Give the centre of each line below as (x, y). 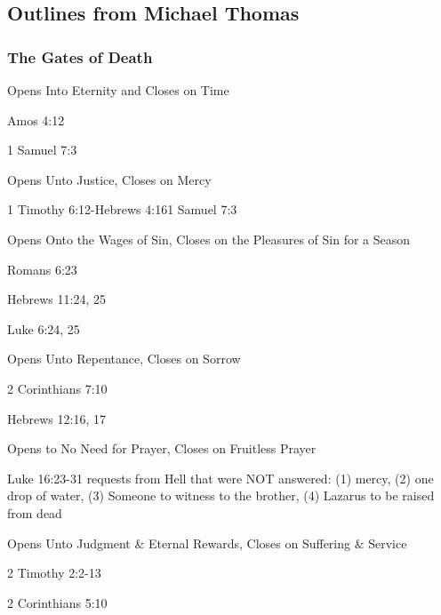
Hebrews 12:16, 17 (56, 418)
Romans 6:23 (42, 269)
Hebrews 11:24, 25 (56, 299)
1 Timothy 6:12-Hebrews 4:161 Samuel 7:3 (122, 209)
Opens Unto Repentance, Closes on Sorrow (124, 359)
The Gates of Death (80, 56)
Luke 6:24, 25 (44, 328)
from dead (35, 512)
